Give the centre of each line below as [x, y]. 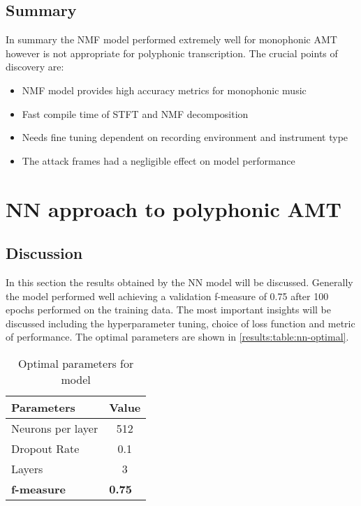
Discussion [44, 253]
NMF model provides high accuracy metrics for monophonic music [164, 90]
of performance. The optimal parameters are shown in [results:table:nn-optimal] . [177, 337]
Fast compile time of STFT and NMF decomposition [135, 113]
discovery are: [35, 67]
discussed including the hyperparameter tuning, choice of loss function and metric [180, 323]
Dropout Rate [45, 448]
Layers [27, 468]
